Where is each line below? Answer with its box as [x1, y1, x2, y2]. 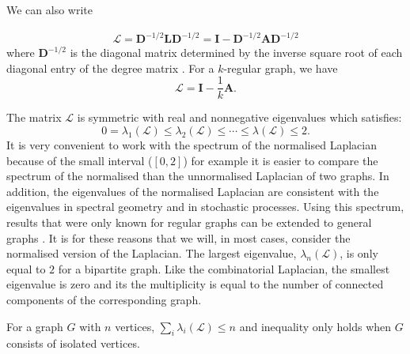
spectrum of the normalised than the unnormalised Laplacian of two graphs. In [6, 168, 389, 184]
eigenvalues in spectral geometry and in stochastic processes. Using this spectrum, [6, 198, 404, 215]
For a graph [6, 318, 63, 334]
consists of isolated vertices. [6, 335, 140, 352]
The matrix [6, 109, 62, 126]
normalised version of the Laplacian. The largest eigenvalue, [6, 245, 297, 262]
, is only [340, 245, 378, 262]
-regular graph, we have [223, 59, 338, 76]
